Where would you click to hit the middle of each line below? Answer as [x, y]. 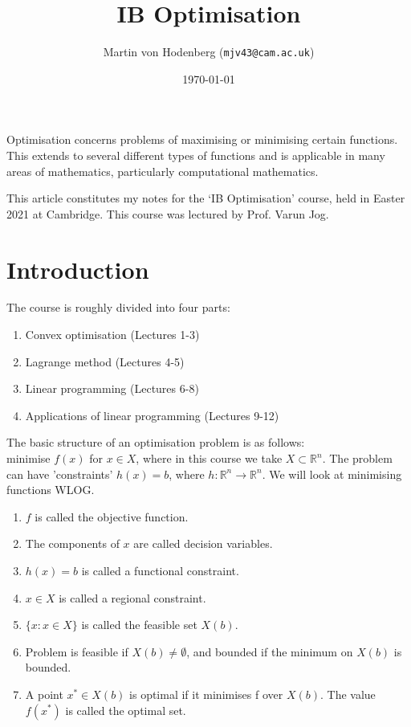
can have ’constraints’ [60, 474]
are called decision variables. [203, 543]
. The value [348, 694]
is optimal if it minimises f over [206, 694]
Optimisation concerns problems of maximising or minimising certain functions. [202, 139]
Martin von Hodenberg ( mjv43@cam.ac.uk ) [209, 52]
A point [44, 694]
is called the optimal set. [126, 710]
